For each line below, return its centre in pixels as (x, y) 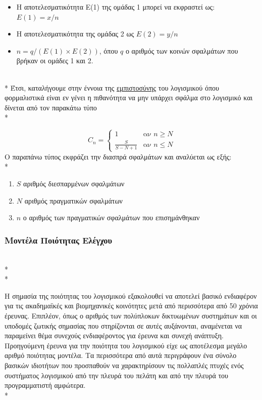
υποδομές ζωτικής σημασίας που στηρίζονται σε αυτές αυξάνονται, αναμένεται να (123, 325)
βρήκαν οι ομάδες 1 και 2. (55, 61)
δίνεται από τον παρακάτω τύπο (51, 107)
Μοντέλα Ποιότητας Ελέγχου (58, 240)
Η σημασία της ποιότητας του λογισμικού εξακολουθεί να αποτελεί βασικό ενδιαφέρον (131, 295)
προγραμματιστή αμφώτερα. (45, 385)
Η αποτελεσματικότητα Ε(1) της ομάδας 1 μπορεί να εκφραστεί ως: (116, 7)
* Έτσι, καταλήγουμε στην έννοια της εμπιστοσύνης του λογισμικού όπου (112, 87)
